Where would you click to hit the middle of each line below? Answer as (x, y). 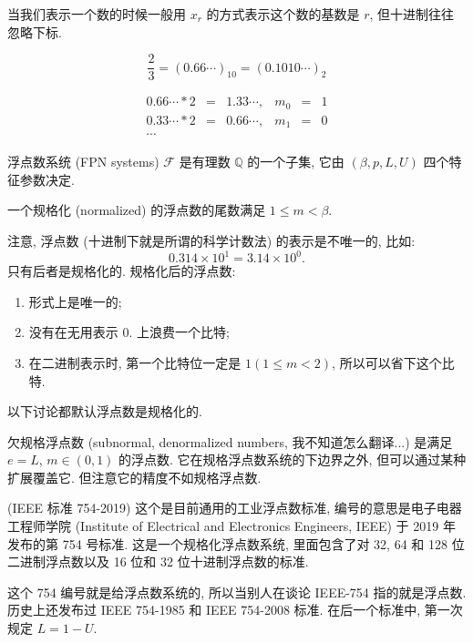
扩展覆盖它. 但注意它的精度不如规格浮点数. (134, 477)
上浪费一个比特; (183, 332)
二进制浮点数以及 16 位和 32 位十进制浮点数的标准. (158, 561)
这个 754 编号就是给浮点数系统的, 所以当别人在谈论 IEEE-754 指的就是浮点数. (237, 592)
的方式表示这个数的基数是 (283, 14)
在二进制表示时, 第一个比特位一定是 (135, 362)
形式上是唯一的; (75, 301)
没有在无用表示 (73, 332)
